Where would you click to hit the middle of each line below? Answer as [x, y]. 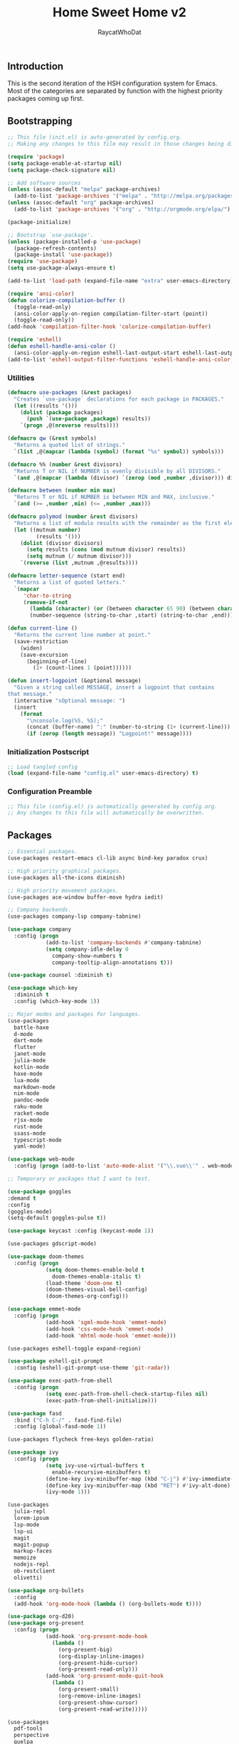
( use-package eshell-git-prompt [55, 1361]
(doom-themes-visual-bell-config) [96, 1290]
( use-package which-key [43, 988]
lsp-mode [27, 1524]
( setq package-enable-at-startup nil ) [65, 163]
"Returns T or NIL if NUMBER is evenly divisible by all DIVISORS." [117, 471]
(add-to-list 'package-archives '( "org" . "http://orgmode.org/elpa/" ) [122, 210]
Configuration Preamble [50, 792]
